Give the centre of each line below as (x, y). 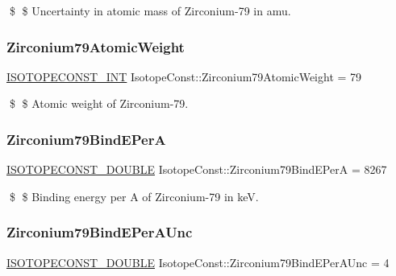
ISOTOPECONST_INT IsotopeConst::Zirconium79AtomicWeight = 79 (184, 76)
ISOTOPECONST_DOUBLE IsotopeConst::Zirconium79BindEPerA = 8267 (197, 169)
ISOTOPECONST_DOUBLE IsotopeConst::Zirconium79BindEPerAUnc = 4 (198, 262)
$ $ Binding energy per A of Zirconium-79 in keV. (134, 196)
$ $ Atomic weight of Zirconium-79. (99, 103)
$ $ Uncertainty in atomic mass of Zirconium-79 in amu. (150, 10)
